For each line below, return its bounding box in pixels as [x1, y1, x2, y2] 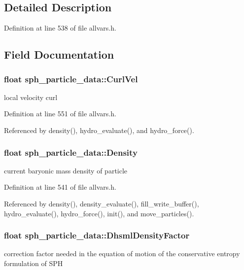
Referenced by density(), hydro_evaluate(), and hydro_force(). [4, 125, 194, 135]
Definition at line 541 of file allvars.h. [4, 182, 116, 192]
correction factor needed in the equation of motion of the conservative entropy [4, 248, 240, 259]
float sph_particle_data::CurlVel [4, 72, 138, 85]
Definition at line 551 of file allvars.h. [4, 108, 116, 119]
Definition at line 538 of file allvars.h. [4, 23, 116, 33]
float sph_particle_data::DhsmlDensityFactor [4, 229, 190, 241]
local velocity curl [4, 92, 58, 102]
